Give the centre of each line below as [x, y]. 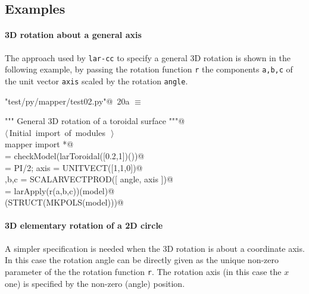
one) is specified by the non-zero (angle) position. [95, 283]
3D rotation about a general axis [73, 35]
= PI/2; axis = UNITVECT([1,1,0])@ [74, 167]
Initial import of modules [57, 132]
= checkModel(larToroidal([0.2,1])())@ [75, 155]
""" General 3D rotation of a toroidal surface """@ [95, 121]
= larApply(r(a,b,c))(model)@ [60, 190]
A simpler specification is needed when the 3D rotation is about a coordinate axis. [155, 248]
